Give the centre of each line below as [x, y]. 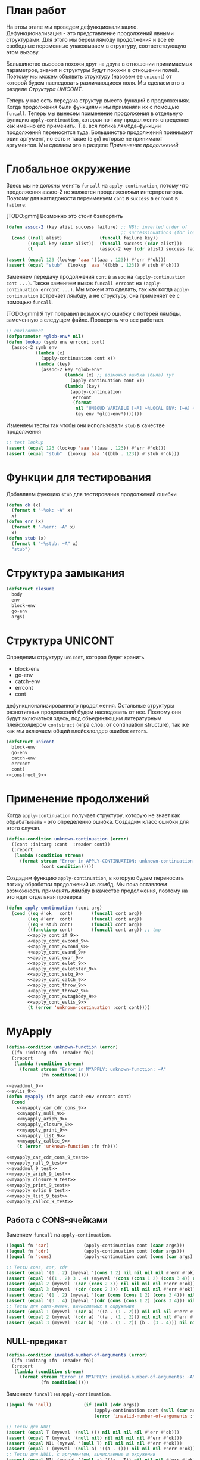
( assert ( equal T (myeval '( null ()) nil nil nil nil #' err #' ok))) [93, 1432]
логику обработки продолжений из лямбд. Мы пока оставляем [87, 884]
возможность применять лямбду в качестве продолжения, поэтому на [97, 891]
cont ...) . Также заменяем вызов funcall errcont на [74, 283]
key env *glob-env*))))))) [109, 414]
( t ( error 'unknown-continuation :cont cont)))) [89, 1007]
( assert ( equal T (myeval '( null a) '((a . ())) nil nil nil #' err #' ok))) [102, 1449]
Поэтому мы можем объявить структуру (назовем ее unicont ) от [89, 76]
